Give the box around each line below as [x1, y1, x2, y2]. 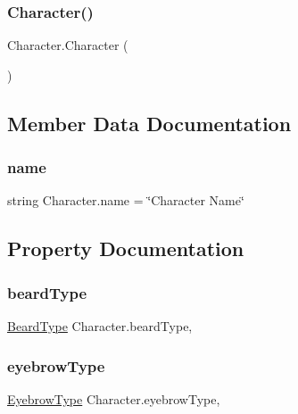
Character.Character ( [7, 36, 128, 54]
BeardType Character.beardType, [7, 317, 193, 335]
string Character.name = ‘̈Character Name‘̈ [7, 191, 244, 210]
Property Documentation [7, 235, 244, 262]
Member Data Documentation [7, 109, 292, 137]
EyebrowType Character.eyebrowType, [7, 389, 220, 408]
